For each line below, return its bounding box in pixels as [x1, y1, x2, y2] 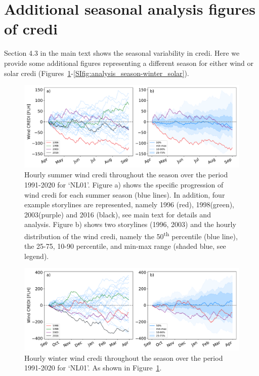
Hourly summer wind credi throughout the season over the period [24, 169, 228, 180]
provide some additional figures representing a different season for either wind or [4, 57, 254, 68]
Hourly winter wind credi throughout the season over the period [24, 352, 223, 363]
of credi [4, 18, 58, 39]
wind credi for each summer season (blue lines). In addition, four [24, 189, 225, 200]
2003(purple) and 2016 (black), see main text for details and [24, 209, 211, 219]
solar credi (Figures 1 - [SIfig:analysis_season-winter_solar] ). [4, 67, 189, 78]
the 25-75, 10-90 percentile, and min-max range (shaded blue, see [24, 241, 226, 251]
